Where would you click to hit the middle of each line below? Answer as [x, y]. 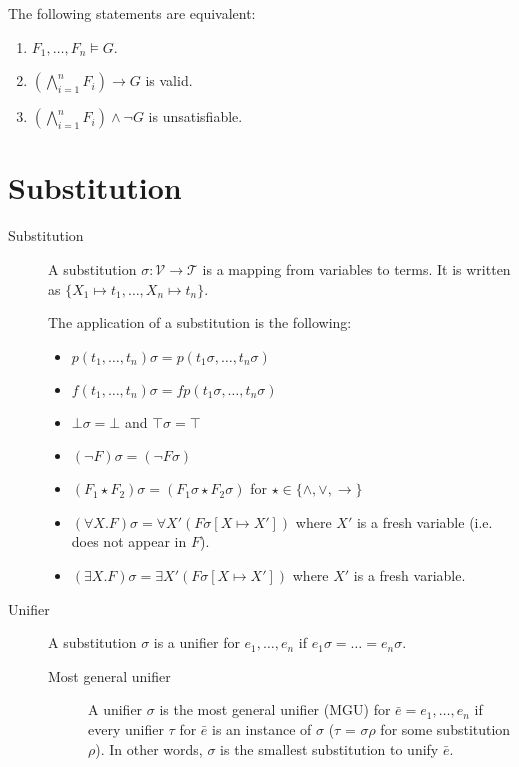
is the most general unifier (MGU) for [275, 709]
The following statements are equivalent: [132, 13]
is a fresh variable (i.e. [424, 521]
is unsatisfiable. [195, 116]
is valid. [169, 80]
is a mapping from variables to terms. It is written [356, 268]
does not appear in [129, 541]
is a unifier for [196, 642]
